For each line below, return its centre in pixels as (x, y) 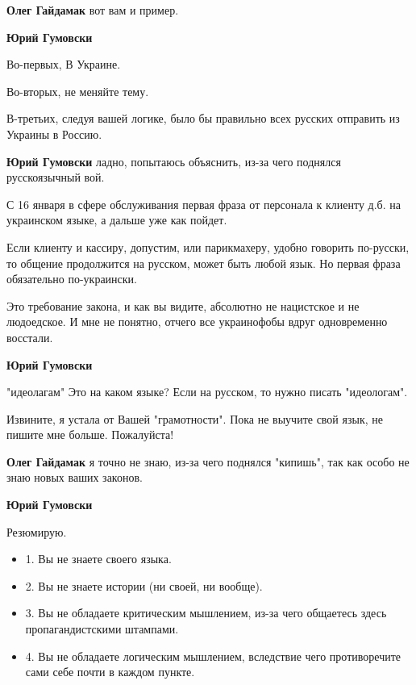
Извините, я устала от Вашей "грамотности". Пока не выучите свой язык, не (195, 418)
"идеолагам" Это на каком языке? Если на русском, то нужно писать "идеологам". (207, 392)
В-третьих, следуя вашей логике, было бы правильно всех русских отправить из (203, 118)
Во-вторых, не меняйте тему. (78, 91)
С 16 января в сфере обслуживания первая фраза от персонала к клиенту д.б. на (204, 204)
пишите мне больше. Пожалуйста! (90, 434)
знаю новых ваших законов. (75, 477)
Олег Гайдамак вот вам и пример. (93, 10)
